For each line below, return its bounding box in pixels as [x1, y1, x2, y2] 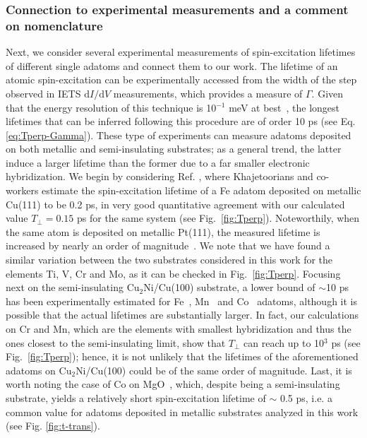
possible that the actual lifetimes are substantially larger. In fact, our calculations [6, 307, 359, 322]
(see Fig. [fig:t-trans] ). [6, 418, 100, 433]
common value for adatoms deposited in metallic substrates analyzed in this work [6, 404, 359, 419]
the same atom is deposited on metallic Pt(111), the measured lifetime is [6, 224, 320, 239]
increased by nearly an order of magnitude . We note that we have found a [6, 238, 330, 253]
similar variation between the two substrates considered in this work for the [6, 252, 333, 267]
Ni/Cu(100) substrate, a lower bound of [143, 280, 315, 295]
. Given [311, 85, 344, 100]
